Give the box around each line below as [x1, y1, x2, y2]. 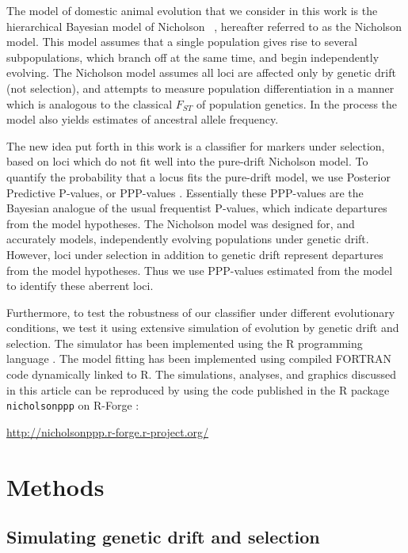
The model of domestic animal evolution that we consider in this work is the [6, 2, 378, 18]
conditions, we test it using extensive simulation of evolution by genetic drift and [6, 319, 399, 336]
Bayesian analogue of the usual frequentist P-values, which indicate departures [6, 200, 387, 216]
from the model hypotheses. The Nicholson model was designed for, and [6, 215, 355, 231]
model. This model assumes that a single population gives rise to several [6, 33, 357, 50]
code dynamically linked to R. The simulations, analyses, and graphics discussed [6, 366, 397, 383]
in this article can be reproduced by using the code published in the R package [6, 381, 390, 398]
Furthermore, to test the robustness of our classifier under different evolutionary [6, 303, 395, 320]
